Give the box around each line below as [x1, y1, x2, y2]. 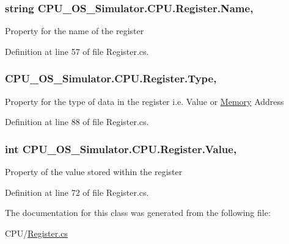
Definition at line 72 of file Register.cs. [5, 185, 149, 198]
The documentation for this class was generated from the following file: [5, 206, 271, 219]
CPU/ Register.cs [5, 226, 68, 239]
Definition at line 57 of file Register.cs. [5, 45, 149, 57]
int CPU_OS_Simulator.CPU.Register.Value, [5, 141, 237, 156]
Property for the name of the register [5, 24, 144, 37]
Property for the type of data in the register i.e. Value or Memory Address [5, 95, 284, 107]
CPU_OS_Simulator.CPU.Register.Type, [5, 71, 217, 86]
